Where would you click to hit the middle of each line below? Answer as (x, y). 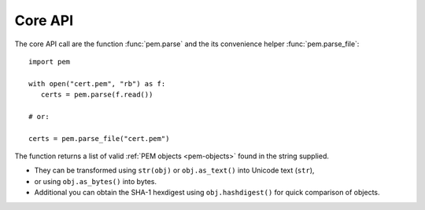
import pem (50, 62)
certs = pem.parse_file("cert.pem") (99, 138)
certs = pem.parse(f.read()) (97, 95)
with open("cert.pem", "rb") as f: (97, 83)
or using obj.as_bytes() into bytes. (96, 181)
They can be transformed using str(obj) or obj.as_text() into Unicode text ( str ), (174, 170)
